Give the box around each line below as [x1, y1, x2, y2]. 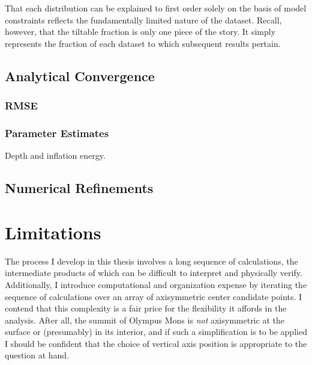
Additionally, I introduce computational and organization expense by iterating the [5, 278, 307, 290]
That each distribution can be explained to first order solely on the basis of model [5, 2, 307, 14]
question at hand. [5, 349, 70, 361]
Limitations [5, 219, 101, 244]
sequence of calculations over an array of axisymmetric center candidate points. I [5, 290, 302, 302]
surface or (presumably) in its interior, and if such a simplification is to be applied [5, 325, 307, 338]
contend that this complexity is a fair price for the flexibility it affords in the [5, 302, 287, 314]
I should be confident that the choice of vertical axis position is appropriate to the [5, 337, 307, 349]
